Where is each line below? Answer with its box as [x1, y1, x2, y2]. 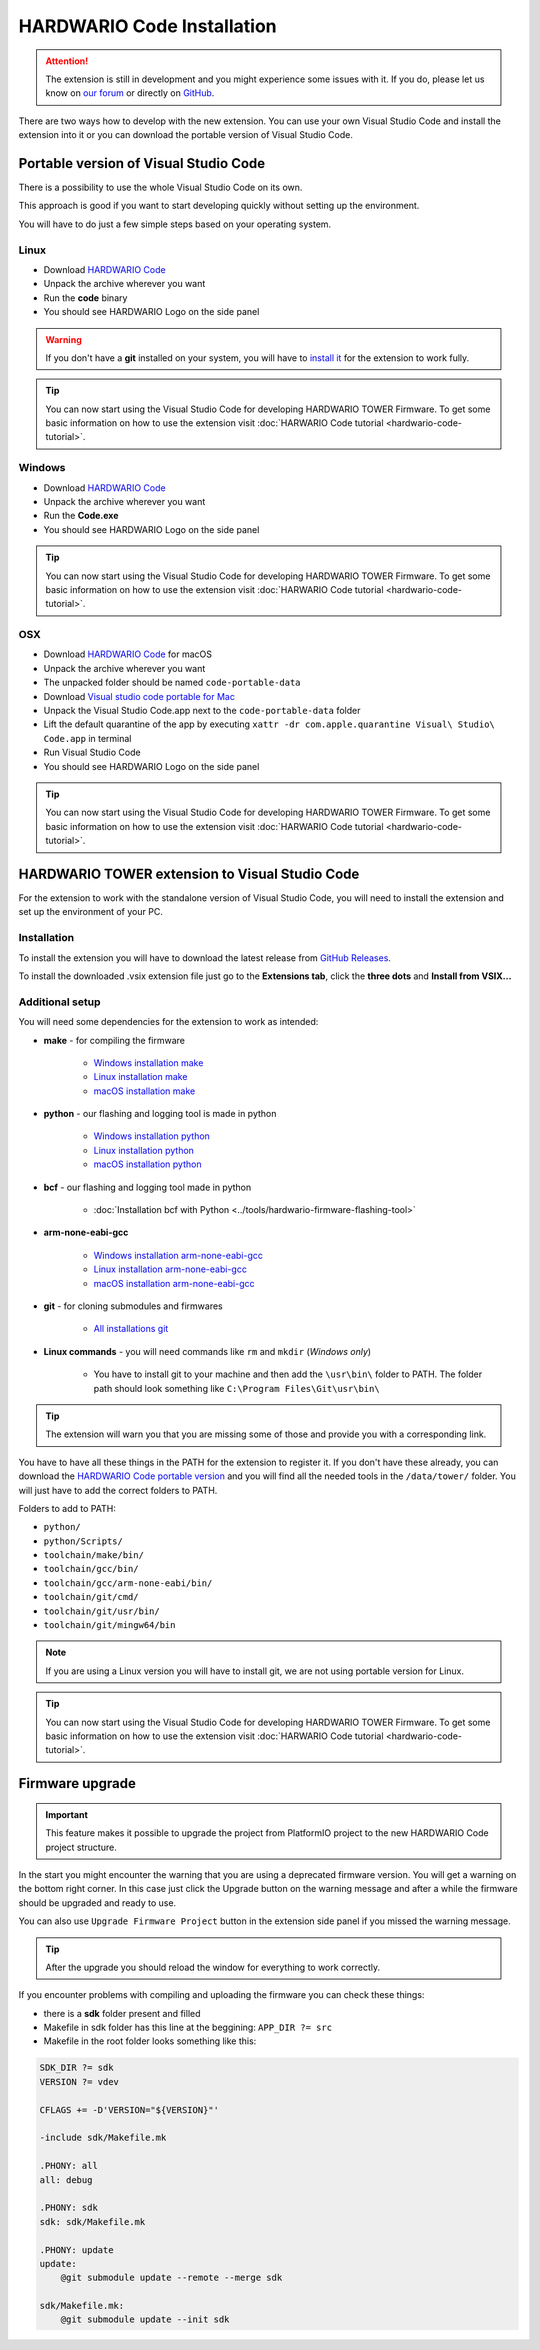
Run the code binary [43, 291, 128, 304]
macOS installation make [93, 1085, 196, 1097]
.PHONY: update [39, 2244, 114, 2255]
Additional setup [18, 995, 101, 1009]
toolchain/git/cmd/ [43, 1591, 139, 1603]
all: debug [39, 2174, 93, 2185]
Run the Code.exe [43, 510, 119, 522]
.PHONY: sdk [39, 2202, 99, 2214]
